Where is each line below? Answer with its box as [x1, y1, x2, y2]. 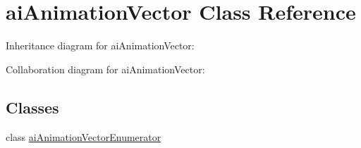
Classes [6, 96, 59, 118]
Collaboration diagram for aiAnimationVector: [6, 61, 205, 76]
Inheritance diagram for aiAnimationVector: [6, 38, 195, 53]
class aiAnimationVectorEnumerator [6, 129, 161, 144]
